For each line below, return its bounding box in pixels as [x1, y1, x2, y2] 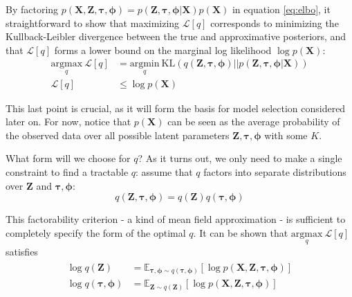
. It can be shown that [193, 225, 288, 240]
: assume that [136, 165, 193, 179]
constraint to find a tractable [6, 165, 129, 179]
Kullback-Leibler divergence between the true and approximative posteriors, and [6, 29, 346, 44]
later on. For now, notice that [6, 114, 131, 129]
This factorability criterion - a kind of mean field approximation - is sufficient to [6, 212, 346, 226]
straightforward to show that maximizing [6, 15, 180, 30]
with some [264, 127, 308, 142]
